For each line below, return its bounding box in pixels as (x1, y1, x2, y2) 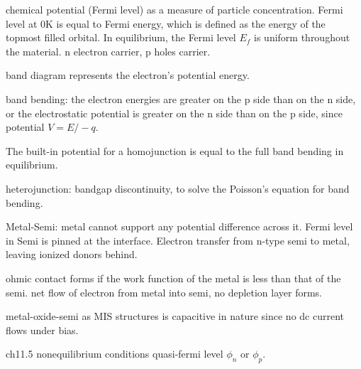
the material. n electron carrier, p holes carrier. (6, 43, 211, 58)
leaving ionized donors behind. (6, 247, 138, 262)
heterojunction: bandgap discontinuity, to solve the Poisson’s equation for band (6, 181, 350, 196)
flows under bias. (6, 322, 79, 337)
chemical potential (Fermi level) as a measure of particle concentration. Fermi (6, 2, 343, 16)
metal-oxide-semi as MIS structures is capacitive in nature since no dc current (6, 309, 344, 323)
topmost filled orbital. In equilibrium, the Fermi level (6, 30, 236, 45)
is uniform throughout (254, 30, 350, 45)
